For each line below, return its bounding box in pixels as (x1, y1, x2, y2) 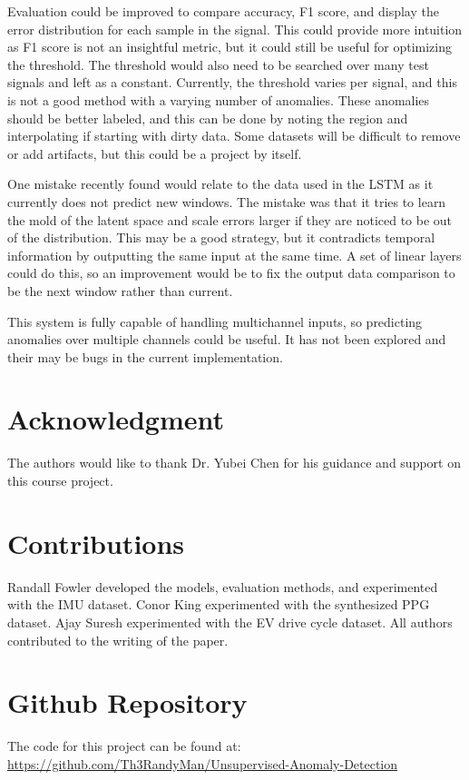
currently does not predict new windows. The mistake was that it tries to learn (7, 192, 446, 211)
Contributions (7, 524, 185, 561)
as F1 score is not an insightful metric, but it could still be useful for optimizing (7, 37, 453, 56)
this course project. (7, 471, 113, 489)
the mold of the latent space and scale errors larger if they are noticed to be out (7, 210, 453, 229)
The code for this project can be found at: (7, 736, 241, 755)
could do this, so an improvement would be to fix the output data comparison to (7, 263, 455, 282)
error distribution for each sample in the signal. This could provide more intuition (7, 19, 463, 38)
